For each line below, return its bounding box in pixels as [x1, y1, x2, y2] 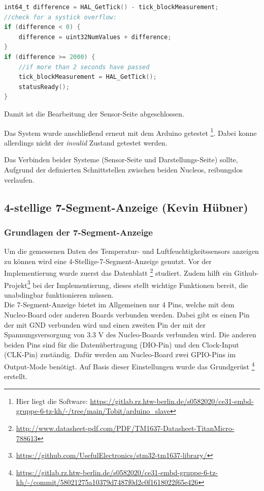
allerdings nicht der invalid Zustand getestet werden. [4, 137, 168, 148]
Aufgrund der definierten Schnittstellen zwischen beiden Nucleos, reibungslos [4, 164, 243, 175]
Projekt [4, 279, 27, 290]
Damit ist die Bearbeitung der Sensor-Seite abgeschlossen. [4, 108, 184, 119]
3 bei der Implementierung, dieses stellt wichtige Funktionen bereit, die [27, 278, 248, 290]
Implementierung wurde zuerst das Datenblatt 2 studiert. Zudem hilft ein [4, 266, 232, 278]
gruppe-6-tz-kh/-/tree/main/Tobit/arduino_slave [16, 406, 170, 416]
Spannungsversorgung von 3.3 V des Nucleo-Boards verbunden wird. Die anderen [4, 329, 256, 340]
